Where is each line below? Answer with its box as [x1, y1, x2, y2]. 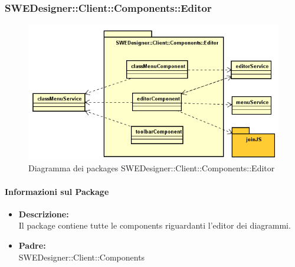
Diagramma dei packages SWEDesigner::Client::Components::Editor [28, 162, 275, 174]
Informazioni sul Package [5, 185, 109, 197]
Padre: [18, 239, 46, 251]
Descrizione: [18, 207, 69, 220]
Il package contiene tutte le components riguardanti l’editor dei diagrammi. [18, 219, 291, 232]
